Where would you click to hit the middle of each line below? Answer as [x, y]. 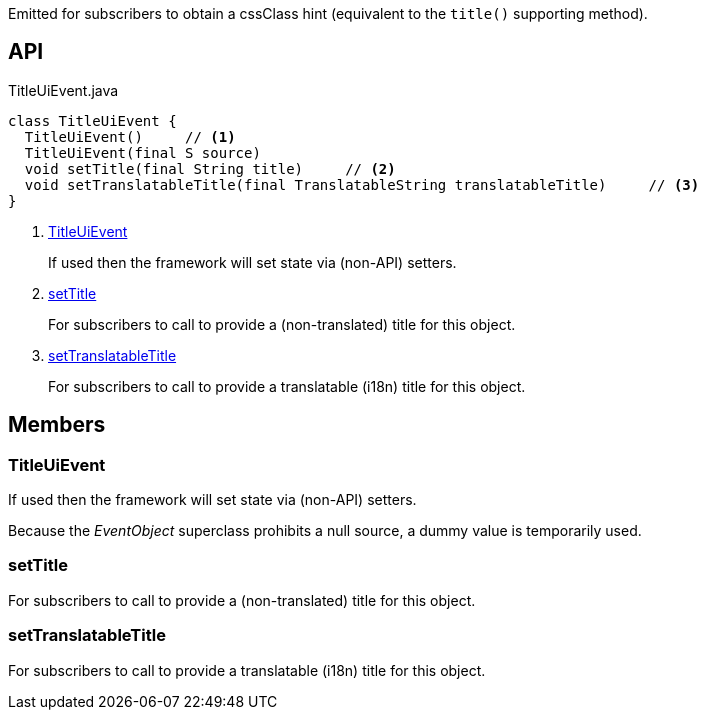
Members [57, 425]
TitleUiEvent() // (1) [130, 136]
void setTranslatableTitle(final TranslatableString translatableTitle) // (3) [362, 184]
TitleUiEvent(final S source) [142, 152]
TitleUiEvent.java [63, 90]
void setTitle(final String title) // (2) [210, 168]
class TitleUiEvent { [92, 120]
